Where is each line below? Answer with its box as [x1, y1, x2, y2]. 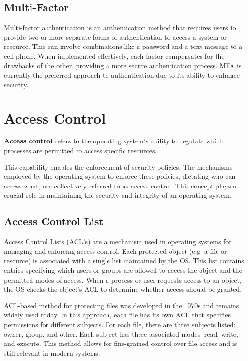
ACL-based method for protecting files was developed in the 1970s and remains [4, 300, 239, 310]
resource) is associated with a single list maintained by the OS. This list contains [4, 255, 244, 266]
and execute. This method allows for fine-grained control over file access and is [4, 338, 237, 348]
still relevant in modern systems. [4, 347, 100, 358]
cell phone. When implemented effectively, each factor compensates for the [4, 50, 225, 61]
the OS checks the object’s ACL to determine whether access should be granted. [4, 284, 242, 294]
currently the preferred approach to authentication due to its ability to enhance [4, 70, 240, 80]
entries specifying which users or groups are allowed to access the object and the [4, 265, 242, 275]
